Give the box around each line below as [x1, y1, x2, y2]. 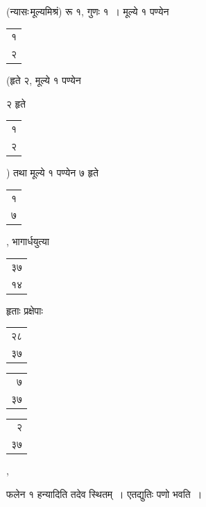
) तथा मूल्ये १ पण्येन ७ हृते [6, 165, 98, 180]
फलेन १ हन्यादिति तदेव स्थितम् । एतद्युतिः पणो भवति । [6, 486, 203, 501]
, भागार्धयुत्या [6, 234, 49, 249]
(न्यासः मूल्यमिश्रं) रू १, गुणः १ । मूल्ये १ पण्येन [6, 4, 169, 18]
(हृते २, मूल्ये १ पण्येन [6, 73, 81, 88]
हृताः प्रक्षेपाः [6, 303, 43, 317]
